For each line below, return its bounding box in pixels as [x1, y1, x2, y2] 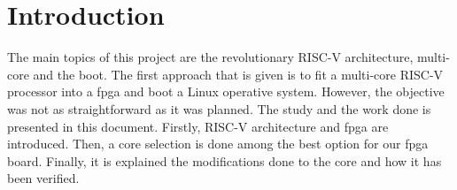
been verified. [7, 169, 80, 187]
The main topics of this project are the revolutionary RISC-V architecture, [7, 48, 414, 66]
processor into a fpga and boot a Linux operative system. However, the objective [7, 82, 445, 101]
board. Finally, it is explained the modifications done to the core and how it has [7, 151, 442, 170]
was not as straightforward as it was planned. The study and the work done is [7, 99, 431, 118]
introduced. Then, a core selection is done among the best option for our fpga [7, 134, 429, 153]
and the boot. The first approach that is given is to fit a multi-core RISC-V [33, 65, 444, 83]
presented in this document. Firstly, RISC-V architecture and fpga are [7, 117, 389, 135]
